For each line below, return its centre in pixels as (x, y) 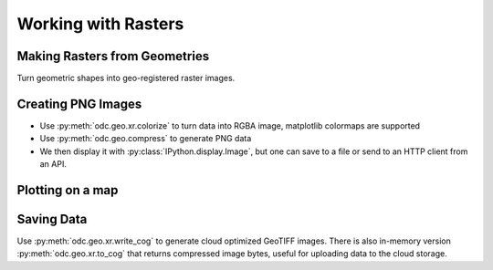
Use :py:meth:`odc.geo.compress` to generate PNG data (146, 139)
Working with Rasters (100, 24)
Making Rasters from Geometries (113, 56)
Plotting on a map (68, 190)
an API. (53, 164)
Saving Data (52, 219)
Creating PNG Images (79, 104)
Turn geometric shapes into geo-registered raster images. (126, 78)
